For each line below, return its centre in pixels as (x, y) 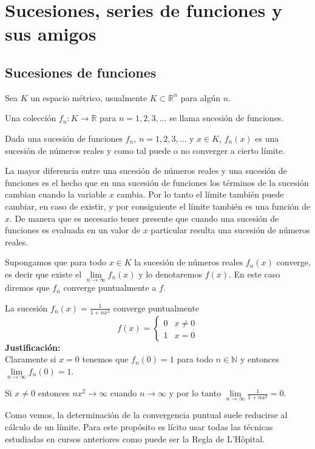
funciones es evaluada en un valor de (73, 230)
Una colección (31, 118)
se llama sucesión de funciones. (227, 118)
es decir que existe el (43, 274)
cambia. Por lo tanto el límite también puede (200, 194)
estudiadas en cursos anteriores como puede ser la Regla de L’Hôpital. (135, 438)
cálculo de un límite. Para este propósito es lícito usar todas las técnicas (139, 427)
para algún (201, 97)
